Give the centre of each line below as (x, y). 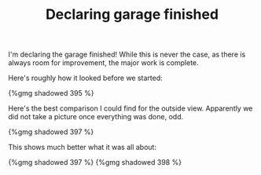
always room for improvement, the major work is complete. (103, 63)
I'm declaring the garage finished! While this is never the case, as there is (127, 55)
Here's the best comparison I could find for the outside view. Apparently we (130, 108)
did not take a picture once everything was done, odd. (96, 117)
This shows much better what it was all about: (83, 148)
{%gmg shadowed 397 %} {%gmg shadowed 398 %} (95, 162)
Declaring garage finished (132, 15)
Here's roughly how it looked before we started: (85, 78)
